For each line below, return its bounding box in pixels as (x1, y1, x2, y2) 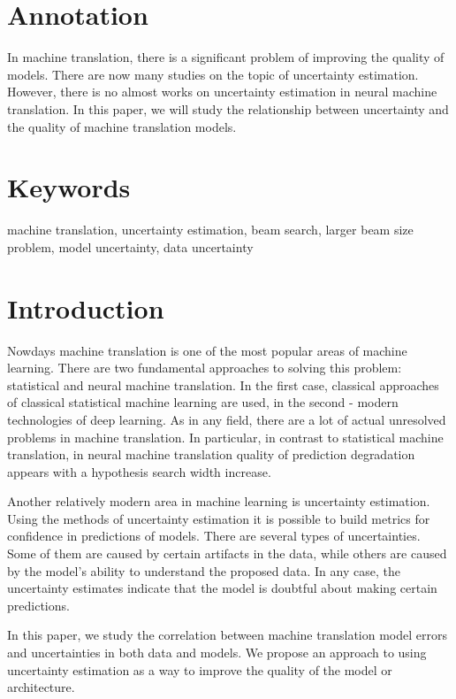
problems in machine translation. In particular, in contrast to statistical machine (7, 427, 444, 446)
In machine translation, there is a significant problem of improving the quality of (7, 48, 445, 66)
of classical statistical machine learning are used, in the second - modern (7, 393, 399, 411)
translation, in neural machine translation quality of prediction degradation (7, 445, 415, 464)
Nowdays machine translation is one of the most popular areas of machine (7, 341, 407, 359)
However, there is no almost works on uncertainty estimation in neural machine (7, 82, 437, 101)
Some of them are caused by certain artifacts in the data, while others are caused (7, 544, 447, 563)
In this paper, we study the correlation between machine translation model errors (7, 626, 447, 644)
